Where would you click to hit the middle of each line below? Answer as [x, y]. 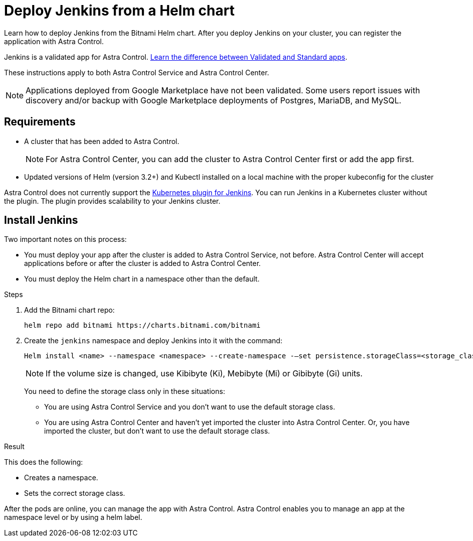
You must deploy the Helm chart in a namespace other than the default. [142, 279]
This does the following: [44, 462]
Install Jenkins [41, 220]
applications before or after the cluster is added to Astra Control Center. [143, 263]
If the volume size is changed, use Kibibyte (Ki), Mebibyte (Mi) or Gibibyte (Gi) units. [204, 374]
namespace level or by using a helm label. [73, 517]
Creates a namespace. [61, 478]
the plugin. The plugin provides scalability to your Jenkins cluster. [112, 201]
